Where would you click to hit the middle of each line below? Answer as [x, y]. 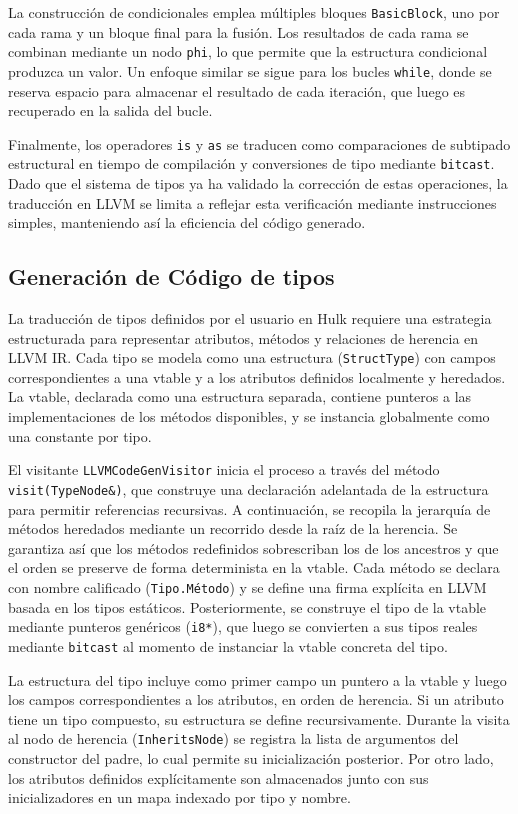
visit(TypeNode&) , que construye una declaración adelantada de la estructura [248, 488]
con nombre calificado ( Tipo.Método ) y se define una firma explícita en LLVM [247, 586]
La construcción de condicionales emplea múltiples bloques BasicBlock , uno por [254, 12]
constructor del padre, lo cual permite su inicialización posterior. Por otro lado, [251, 757]
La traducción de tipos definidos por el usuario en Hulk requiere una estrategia [250, 318]
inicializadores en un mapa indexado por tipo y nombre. [179, 797]
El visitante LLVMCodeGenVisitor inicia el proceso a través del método [224, 469]
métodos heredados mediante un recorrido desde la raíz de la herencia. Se [233, 528]
